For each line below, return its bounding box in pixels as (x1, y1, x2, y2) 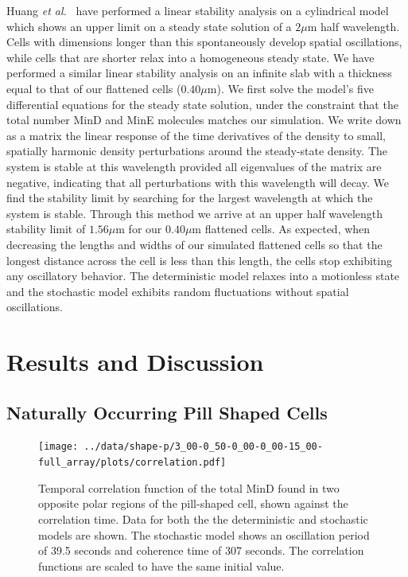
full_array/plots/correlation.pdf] (38, 457, 227, 469)
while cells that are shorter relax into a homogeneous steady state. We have (6, 49, 375, 65)
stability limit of (6, 220, 86, 237)
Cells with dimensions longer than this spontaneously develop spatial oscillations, (6, 33, 402, 50)
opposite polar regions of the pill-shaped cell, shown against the (38, 495, 348, 512)
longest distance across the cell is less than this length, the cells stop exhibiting (6, 251, 392, 268)
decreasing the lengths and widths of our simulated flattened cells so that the (6, 236, 383, 252)
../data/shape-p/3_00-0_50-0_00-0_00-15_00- (84, 441, 323, 453)
